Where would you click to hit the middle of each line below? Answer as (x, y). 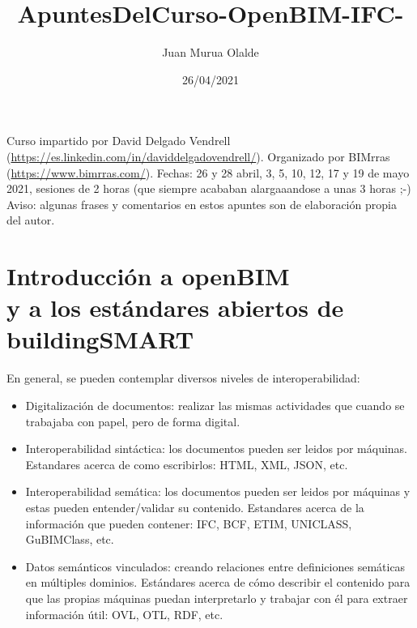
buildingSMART (100, 339)
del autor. (31, 220)
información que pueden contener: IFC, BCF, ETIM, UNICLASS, (189, 523)
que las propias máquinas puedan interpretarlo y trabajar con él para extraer (217, 598)
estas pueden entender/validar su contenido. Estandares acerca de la (195, 507)
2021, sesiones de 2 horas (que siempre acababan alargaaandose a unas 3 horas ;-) (209, 188)
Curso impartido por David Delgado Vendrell (119, 141)
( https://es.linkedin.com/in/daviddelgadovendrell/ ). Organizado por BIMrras (198, 156)
